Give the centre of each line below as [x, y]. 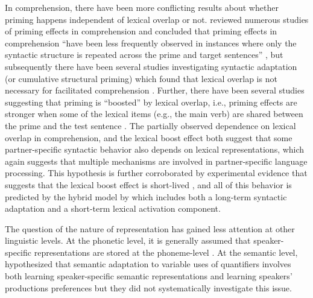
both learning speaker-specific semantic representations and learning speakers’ [149, 276]
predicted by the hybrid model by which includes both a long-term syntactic [146, 196]
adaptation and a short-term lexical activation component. [113, 208]
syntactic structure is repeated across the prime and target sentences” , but [144, 55]
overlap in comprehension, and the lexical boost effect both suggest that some [149, 137]
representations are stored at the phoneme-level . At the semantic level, [166, 252]
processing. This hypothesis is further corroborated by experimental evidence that [156, 173]
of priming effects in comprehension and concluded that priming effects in [141, 31]
